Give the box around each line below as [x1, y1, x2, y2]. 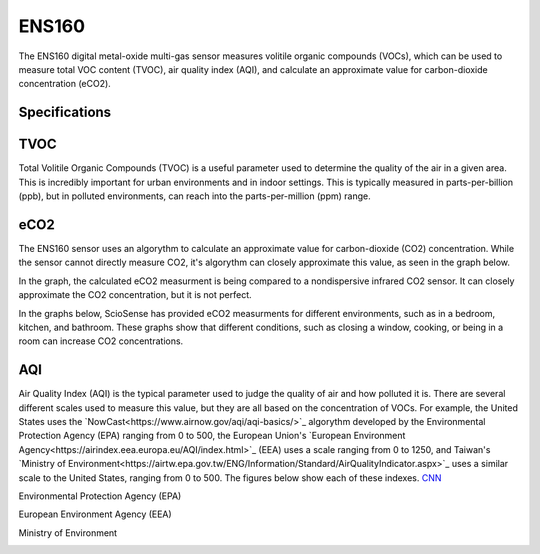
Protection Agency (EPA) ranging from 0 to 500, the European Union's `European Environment [18, 430, 406, 442]
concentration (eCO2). [18, 78, 112, 90]
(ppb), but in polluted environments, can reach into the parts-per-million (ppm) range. [18, 190, 371, 202]
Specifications [18, 104, 112, 121]
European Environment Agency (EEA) [18, 508, 172, 520]
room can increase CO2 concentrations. [18, 335, 184, 347]
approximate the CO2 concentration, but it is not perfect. [18, 289, 252, 301]
